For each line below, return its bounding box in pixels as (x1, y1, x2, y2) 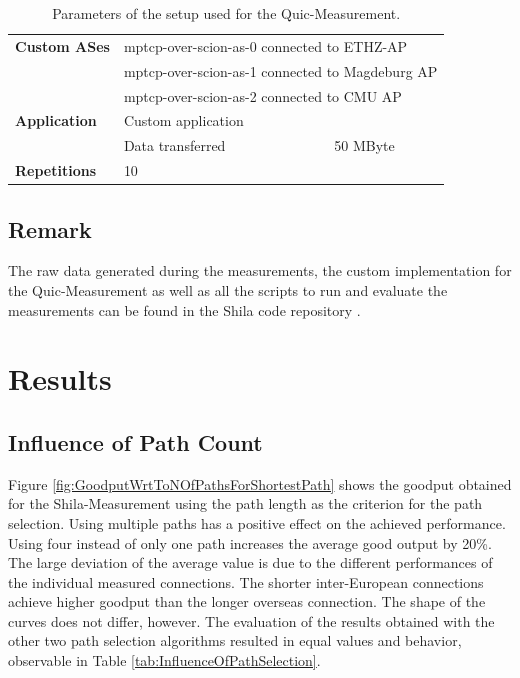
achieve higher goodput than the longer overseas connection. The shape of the (8, 591, 486, 612)
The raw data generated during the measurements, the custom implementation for (8, 260, 512, 281)
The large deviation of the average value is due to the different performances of (8, 552, 493, 573)
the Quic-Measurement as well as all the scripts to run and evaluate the (8, 279, 448, 300)
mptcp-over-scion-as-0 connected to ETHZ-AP (123, 35, 408, 56)
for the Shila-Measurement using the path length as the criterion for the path (8, 493, 483, 514)
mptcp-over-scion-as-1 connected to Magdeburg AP (123, 60, 438, 81)
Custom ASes (15, 35, 110, 56)
